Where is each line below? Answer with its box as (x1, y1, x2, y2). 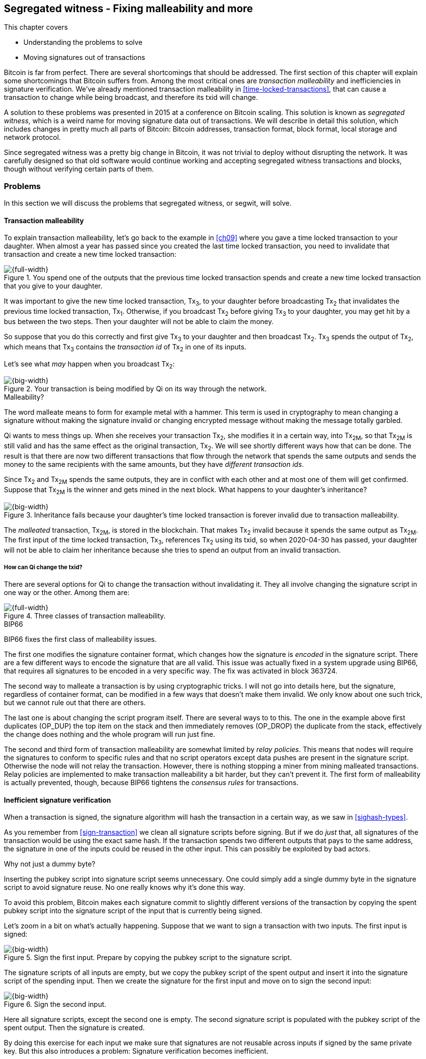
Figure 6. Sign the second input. (4, 1000, 106, 1009)
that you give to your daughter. (4, 282, 102, 290)
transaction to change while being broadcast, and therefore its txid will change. (4, 93, 258, 102)
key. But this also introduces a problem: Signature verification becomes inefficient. (4, 1047, 269, 1056)
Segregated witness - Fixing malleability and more (4, 2, 253, 15)
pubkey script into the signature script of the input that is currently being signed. (4, 906, 262, 915)
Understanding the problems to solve (23, 38, 143, 47)
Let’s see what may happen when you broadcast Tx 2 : (4, 359, 175, 370)
